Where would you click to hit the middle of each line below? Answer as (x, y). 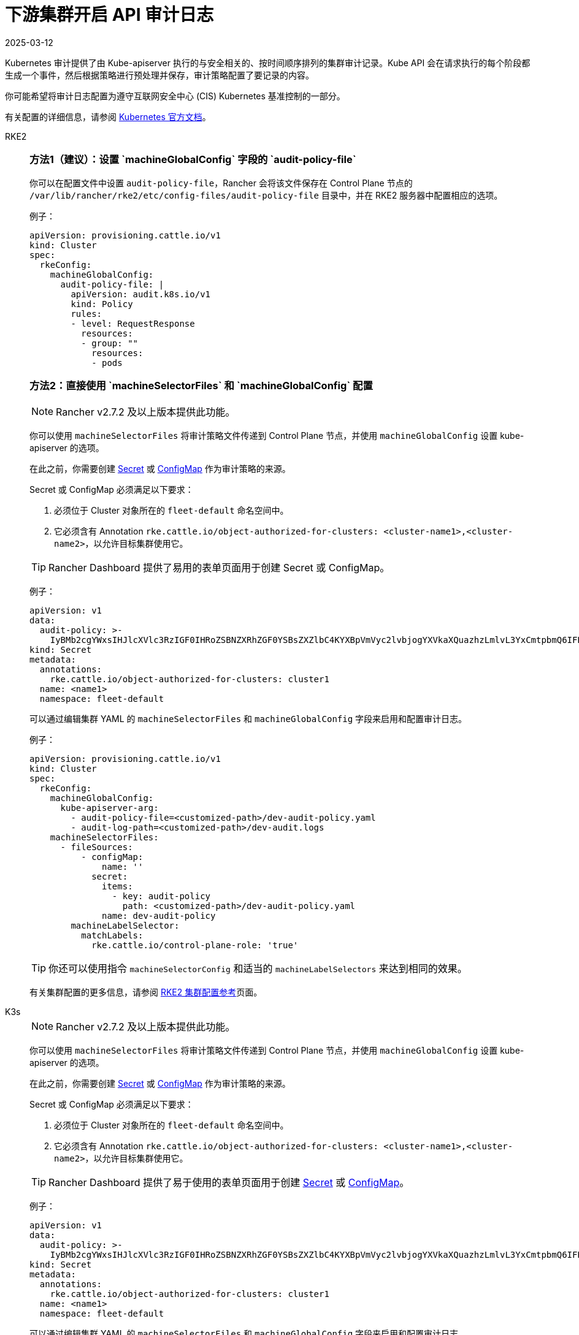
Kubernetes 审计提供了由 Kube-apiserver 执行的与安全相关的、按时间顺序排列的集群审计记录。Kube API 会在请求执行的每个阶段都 (268, 63)
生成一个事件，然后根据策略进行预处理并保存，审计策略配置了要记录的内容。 (159, 75)
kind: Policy (102, 304)
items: (117, 887)
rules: (86, 314)
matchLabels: (112, 936)
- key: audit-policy (161, 896)
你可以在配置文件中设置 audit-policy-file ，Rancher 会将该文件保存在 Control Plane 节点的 (221, 183)
